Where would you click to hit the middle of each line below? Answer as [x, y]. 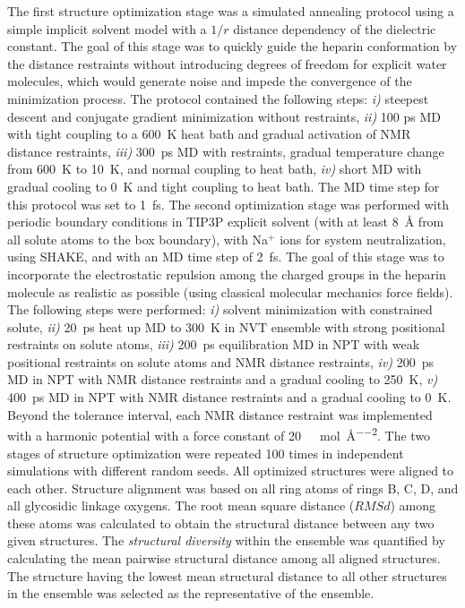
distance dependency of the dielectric [335, 28]
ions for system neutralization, [363, 239]
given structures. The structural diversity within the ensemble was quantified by [226, 540]
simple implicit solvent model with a [107, 28]
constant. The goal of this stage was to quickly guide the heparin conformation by [232, 46]
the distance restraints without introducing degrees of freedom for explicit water [227, 63]
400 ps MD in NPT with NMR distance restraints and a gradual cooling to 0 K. [229, 397]
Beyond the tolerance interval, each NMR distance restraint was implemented [220, 414]
